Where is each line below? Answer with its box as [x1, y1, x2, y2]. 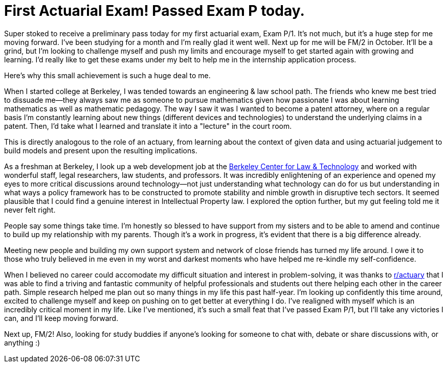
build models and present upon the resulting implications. [4, 146, 197, 155]
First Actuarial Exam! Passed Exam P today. [4, 2, 305, 19]
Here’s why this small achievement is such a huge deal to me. [4, 71, 211, 80]
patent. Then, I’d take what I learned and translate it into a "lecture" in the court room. [4, 121, 292, 130]
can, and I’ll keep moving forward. [4, 313, 119, 323]
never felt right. [4, 205, 56, 214]
